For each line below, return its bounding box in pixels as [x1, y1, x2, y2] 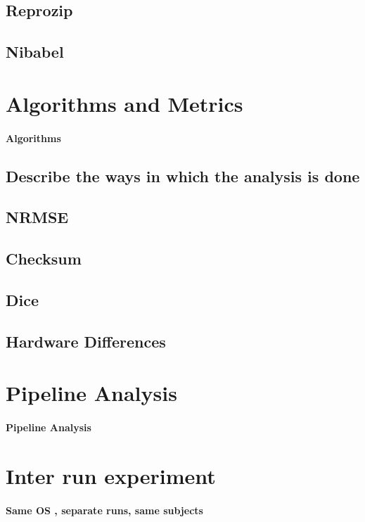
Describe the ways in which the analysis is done [6, 165, 360, 186]
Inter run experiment [6, 461, 216, 490]
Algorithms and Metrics [6, 89, 243, 117]
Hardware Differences [6, 330, 166, 352]
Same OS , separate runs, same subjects [6, 502, 203, 517]
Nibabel [6, 41, 64, 63]
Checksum [6, 248, 82, 269]
